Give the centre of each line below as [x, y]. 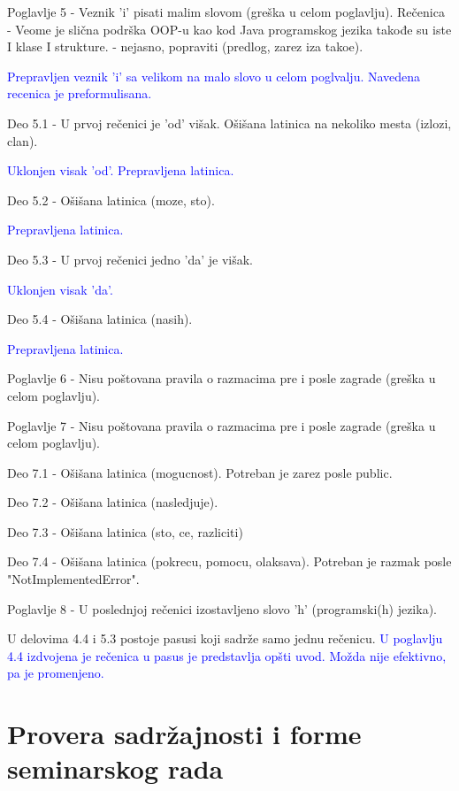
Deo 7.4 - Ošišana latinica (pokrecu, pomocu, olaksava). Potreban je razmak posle [229, 561]
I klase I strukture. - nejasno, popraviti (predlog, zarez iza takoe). [185, 46]
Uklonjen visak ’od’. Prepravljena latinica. [121, 170]
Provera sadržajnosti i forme [184, 734]
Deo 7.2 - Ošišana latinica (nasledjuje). [113, 502]
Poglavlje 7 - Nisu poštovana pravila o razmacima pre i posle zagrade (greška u [222, 425]
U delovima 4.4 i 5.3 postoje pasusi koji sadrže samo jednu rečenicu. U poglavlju [225, 638]
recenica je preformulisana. [80, 93]
